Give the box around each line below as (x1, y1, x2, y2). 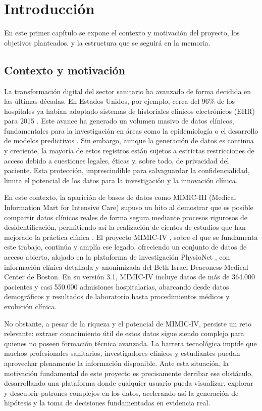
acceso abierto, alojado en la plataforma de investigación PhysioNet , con (4, 252, 230, 262)
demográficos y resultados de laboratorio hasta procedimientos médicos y (4, 291, 230, 302)
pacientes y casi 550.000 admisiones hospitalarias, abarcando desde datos (4, 281, 229, 292)
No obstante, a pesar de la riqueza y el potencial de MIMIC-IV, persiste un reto (4, 318, 252, 328)
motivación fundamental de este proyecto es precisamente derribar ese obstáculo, (4, 367, 253, 378)
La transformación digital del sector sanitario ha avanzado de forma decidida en (4, 86, 251, 96)
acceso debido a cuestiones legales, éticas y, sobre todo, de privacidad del (4, 155, 229, 166)
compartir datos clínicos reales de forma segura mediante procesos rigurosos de (4, 212, 247, 222)
